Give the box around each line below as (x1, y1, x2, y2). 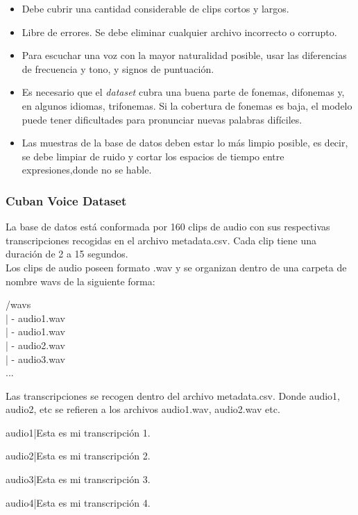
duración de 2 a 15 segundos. (6, 246, 128, 261)
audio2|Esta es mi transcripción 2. (6, 448, 151, 463)
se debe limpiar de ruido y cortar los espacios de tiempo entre (22, 149, 284, 163)
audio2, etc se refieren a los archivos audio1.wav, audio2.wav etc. (6, 402, 280, 416)
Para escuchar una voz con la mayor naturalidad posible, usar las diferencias (22, 48, 347, 62)
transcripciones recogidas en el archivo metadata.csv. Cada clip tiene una (6, 233, 317, 247)
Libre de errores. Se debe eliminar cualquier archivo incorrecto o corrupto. (22, 24, 337, 39)
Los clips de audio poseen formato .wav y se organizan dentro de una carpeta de (6, 260, 347, 274)
